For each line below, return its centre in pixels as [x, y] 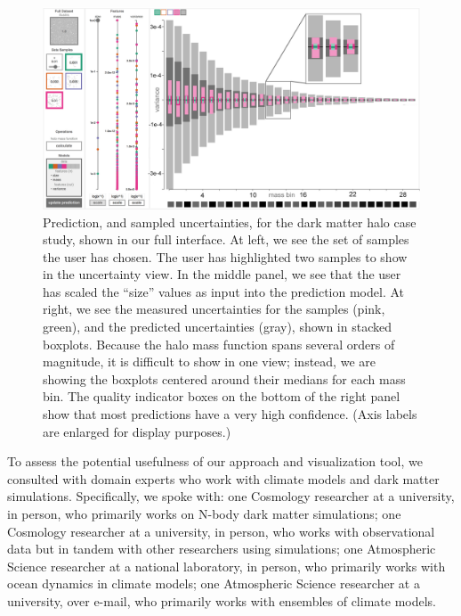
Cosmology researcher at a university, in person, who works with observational [221, 531]
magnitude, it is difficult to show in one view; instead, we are [209, 361]
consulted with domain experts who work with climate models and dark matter [223, 478]
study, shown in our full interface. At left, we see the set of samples [226, 239]
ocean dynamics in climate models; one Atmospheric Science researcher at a [214, 583]
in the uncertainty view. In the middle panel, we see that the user [222, 274]
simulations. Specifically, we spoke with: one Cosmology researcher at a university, [231, 496]
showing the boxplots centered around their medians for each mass [224, 378]
